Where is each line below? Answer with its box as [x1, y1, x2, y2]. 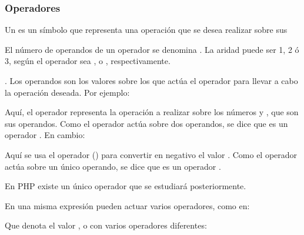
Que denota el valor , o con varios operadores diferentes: [5, 219, 207, 231]
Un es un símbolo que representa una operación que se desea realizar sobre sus [5, 23, 288, 36]
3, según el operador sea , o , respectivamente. [5, 55, 171, 67]
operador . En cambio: [5, 129, 85, 141]
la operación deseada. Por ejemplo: [5, 86, 130, 98]
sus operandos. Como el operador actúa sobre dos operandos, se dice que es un [5, 117, 288, 129]
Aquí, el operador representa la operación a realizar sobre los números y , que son [5, 106, 299, 118]
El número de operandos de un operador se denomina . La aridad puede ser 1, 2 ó [5, 43, 299, 55]
